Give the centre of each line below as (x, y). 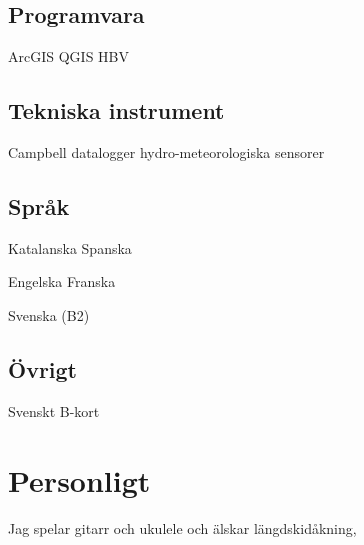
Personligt (79, 479)
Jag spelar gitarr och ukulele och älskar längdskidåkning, (182, 527)
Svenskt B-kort (54, 410)
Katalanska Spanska (70, 247)
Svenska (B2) (49, 314)
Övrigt (43, 368)
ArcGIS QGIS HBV (68, 56)
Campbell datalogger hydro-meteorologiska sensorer (166, 152)
